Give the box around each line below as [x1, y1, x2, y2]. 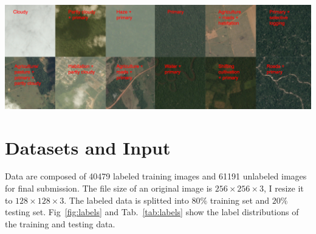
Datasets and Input [5, 135, 171, 159]
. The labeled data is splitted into [64, 193, 189, 206]
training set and [210, 193, 270, 206]
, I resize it [263, 182, 304, 195]
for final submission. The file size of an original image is [5, 182, 213, 195]
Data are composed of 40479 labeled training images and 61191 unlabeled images [5, 170, 307, 182]
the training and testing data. [5, 217, 115, 230]
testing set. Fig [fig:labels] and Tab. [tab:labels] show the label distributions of [5, 206, 299, 218]
